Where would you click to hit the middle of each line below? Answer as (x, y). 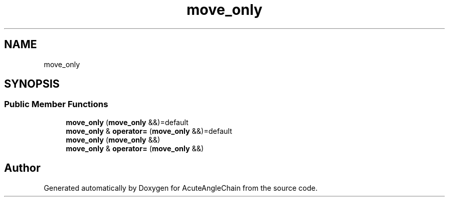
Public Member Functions (56, 104)
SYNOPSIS (32, 84)
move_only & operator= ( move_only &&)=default (149, 131)
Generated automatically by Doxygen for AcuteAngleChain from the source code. (181, 188)
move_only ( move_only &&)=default (127, 122)
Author (22, 168)
